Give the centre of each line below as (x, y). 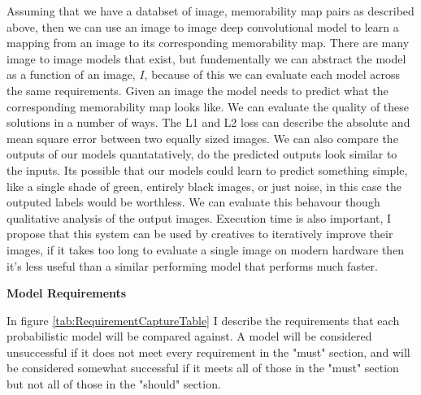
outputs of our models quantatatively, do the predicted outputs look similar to (202, 154)
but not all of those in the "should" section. (114, 384)
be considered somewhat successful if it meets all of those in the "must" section (203, 368)
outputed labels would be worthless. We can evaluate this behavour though (193, 202)
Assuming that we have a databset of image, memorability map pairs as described (210, 11)
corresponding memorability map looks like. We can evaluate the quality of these (208, 106)
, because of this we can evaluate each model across (272, 74)
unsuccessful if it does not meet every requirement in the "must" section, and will (208, 352)
